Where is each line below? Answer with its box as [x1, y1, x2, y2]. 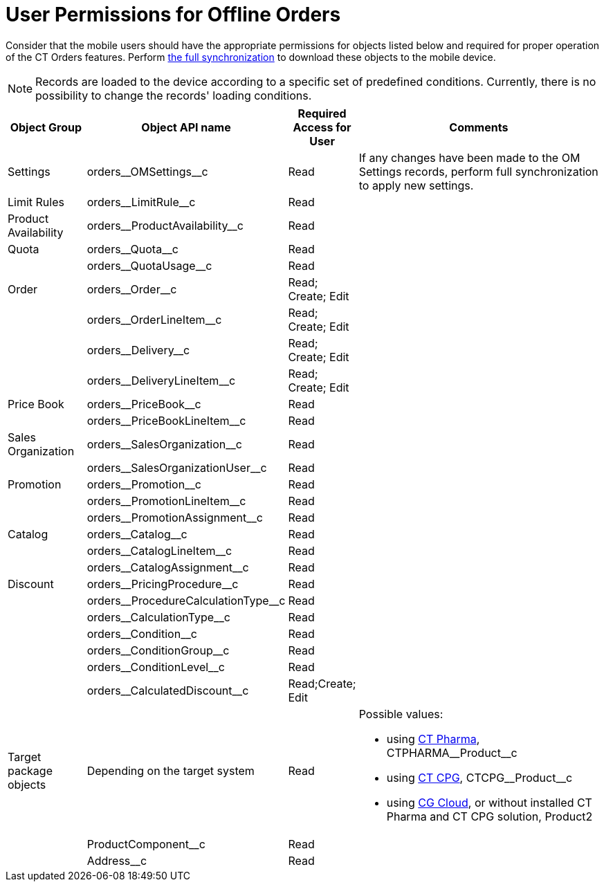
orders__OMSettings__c [86, 164, 208, 179]
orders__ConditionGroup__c [86, 643, 230, 657]
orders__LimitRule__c [86, 194, 196, 209]
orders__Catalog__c [86, 527, 187, 541]
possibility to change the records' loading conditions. [35, 88, 312, 102]
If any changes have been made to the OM [358, 150, 580, 165]
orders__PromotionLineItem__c [86, 493, 246, 508]
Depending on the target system [86, 763, 255, 778]
